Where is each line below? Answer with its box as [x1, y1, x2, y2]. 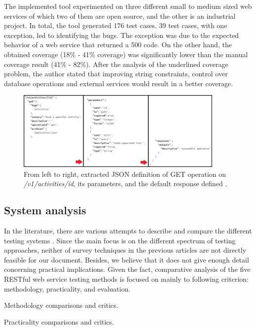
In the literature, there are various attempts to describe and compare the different [4, 226, 252, 236]
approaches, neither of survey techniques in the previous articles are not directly [4, 245, 247, 255]
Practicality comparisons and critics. [4, 316, 114, 327]
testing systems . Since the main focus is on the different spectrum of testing [4, 235, 236, 245]
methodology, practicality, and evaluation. [4, 283, 131, 294]
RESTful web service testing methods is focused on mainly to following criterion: [4, 274, 249, 284]
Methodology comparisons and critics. [4, 300, 118, 310]
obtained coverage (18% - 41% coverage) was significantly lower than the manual [4, 49, 248, 59]
